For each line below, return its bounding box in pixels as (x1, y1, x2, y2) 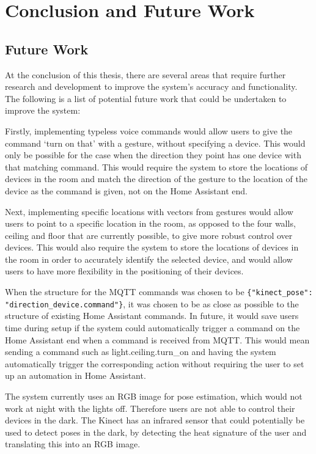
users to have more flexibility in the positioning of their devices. (5, 265, 244, 277)
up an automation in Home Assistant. (5, 369, 146, 382)
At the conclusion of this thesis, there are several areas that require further (5, 68, 286, 81)
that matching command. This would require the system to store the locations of (5, 160, 308, 173)
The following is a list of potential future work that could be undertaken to (5, 92, 287, 104)
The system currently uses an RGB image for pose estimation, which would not (5, 389, 303, 402)
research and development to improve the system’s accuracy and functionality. (5, 80, 298, 93)
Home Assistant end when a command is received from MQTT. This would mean (5, 333, 310, 346)
